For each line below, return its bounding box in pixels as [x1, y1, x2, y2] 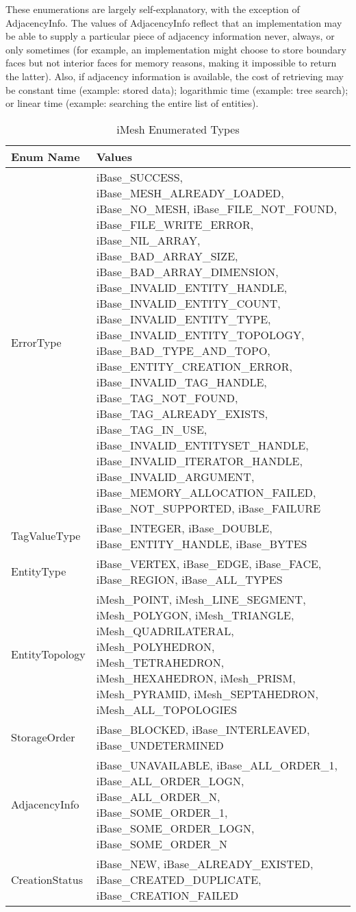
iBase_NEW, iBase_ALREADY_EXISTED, [96, 855, 314, 872]
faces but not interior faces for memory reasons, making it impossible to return [5, 56, 337, 70]
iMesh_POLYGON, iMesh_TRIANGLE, [96, 606, 294, 623]
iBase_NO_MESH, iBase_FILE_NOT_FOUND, [96, 200, 338, 217]
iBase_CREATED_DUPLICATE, [96, 871, 262, 887]
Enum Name [11, 148, 80, 164]
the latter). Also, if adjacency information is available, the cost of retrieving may [5, 69, 344, 83]
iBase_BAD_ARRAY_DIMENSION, [96, 263, 279, 280]
